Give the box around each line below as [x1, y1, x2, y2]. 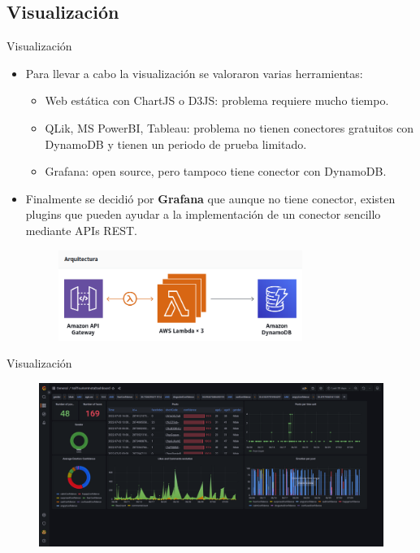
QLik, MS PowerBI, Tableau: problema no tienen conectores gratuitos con [45, 119, 414, 136]
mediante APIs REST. [25, 221, 137, 238]
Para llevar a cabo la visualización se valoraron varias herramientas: [25, 64, 363, 81]
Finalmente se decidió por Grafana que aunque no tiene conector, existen [25, 189, 396, 207]
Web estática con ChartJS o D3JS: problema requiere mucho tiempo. [45, 92, 389, 109]
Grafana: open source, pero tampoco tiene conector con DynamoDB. [45, 163, 387, 180]
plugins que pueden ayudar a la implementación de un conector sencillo [25, 206, 381, 223]
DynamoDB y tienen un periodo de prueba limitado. [45, 135, 307, 152]
